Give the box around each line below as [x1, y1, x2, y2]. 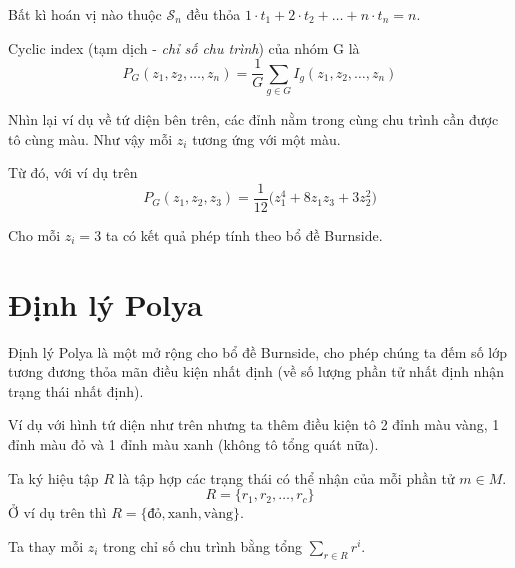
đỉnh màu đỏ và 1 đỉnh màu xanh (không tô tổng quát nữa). [8, 433, 379, 454]
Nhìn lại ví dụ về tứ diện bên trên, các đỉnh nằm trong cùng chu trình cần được [8, 108, 499, 129]
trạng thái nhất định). [8, 380, 144, 401]
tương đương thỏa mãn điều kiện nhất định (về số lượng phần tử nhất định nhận [8, 361, 505, 382]
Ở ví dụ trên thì [8, 502, 107, 523]
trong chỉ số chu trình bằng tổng [103, 535, 302, 556]
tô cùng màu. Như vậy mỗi [8, 128, 173, 149]
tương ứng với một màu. [192, 128, 341, 149]
